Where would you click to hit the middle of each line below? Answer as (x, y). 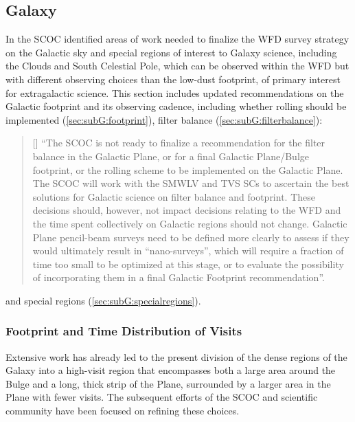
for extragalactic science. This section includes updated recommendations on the (175, 92)
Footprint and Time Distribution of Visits (124, 331)
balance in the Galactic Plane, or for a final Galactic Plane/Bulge (171, 156)
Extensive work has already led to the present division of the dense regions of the (176, 356)
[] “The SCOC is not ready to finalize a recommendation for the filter (179, 143)
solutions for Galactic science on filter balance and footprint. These (174, 196)
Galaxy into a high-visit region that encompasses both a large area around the (171, 370)
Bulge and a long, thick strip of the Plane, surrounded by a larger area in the (168, 383)
